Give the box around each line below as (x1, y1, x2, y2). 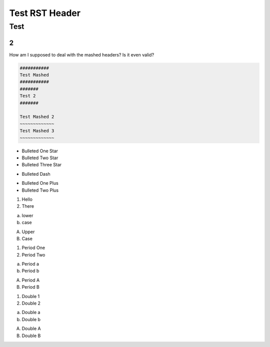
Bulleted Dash (21, 171, 51, 177)
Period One (21, 245, 45, 251)
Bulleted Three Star (21, 162, 62, 168)
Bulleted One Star (21, 148, 58, 154)
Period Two (21, 252, 45, 258)
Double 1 (21, 293, 40, 299)
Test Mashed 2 (19, 114, 54, 120)
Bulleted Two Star (21, 155, 58, 161)
